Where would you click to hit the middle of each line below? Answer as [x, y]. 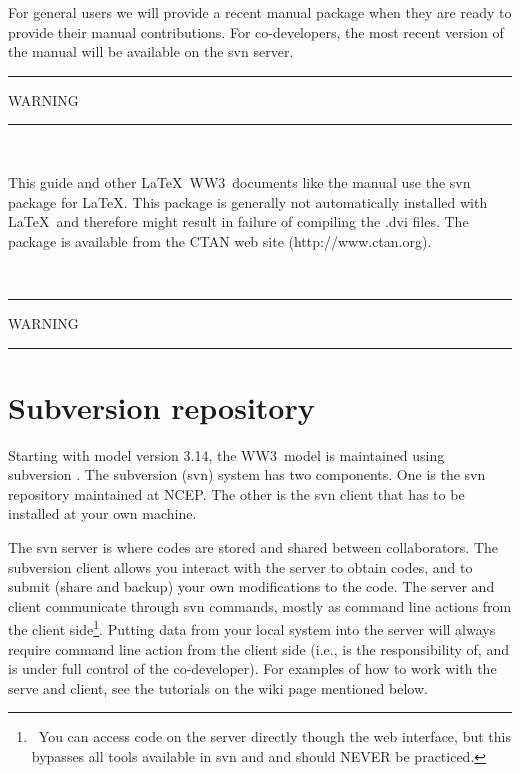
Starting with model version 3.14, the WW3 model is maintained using [226, 454]
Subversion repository [161, 406]
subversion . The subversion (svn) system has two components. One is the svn [247, 474]
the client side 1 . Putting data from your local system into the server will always [252, 628]
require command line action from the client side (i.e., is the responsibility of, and [258, 648]
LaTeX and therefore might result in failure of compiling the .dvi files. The [238, 221]
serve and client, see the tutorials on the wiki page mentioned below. [218, 687]
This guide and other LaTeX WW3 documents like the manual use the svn [239, 181]
